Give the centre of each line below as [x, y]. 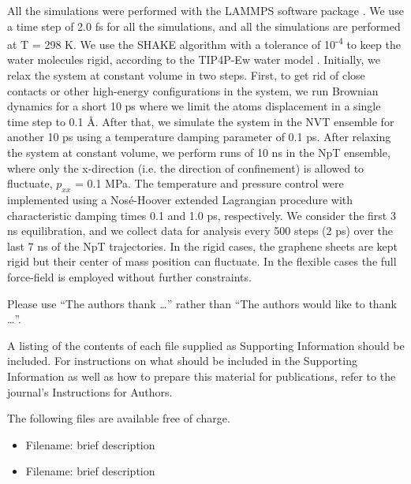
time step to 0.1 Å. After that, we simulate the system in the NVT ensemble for [201, 121]
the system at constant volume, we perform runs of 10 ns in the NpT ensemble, [199, 152]
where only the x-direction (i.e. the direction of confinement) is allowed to [186, 168]
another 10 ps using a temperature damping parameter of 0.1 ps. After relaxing [199, 137]
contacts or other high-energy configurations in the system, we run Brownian [193, 90]
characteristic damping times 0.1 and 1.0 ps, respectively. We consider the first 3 [202, 215]
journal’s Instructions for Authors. [90, 391]
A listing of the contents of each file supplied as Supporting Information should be [206, 345]
